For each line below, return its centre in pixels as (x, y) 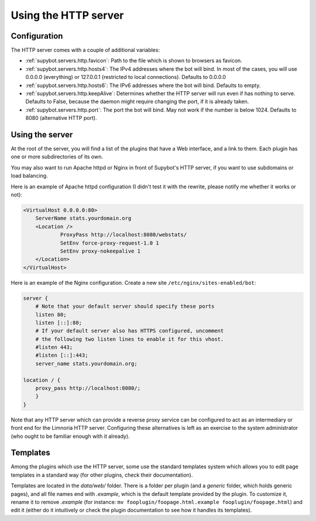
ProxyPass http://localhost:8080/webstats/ (123, 235)
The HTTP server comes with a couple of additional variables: (85, 50)
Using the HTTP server (67, 15)
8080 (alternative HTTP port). (61, 118)
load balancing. (29, 176)
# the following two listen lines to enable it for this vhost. (130, 339)
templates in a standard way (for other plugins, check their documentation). (102, 475)
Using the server (42, 135)
